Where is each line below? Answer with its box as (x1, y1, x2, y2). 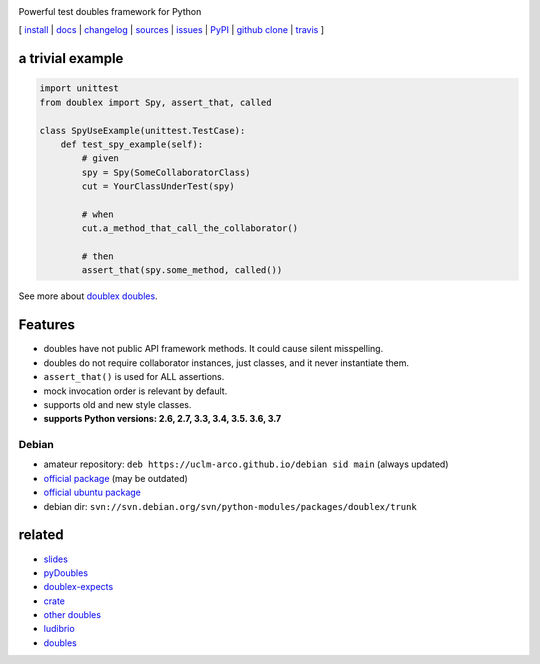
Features (18, 316, 75, 334)
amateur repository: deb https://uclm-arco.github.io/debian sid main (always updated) (43, 458, 449, 470)
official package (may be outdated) (43, 472, 189, 484)
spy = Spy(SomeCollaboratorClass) (81, 166, 251, 178)
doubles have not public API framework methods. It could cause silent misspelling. (43, 343, 384, 355)
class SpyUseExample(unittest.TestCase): (39, 125, 246, 136)
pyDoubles (43, 566, 89, 579)
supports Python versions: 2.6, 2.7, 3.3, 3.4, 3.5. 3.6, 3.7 (43, 413, 282, 425)
